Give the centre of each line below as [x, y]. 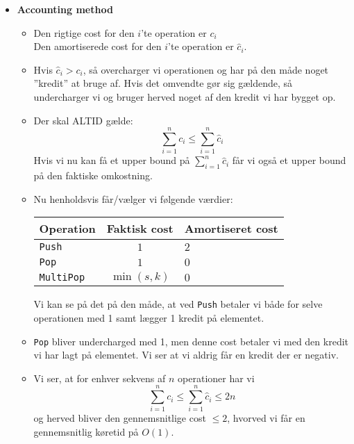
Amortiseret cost [231, 229]
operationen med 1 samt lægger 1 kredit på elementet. [149, 317]
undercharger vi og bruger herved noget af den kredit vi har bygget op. [185, 96]
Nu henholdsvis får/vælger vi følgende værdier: [133, 198]
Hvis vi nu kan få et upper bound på [112, 160]
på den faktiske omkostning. [93, 175]
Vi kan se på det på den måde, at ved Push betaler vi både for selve [178, 304]
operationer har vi [216, 378]
